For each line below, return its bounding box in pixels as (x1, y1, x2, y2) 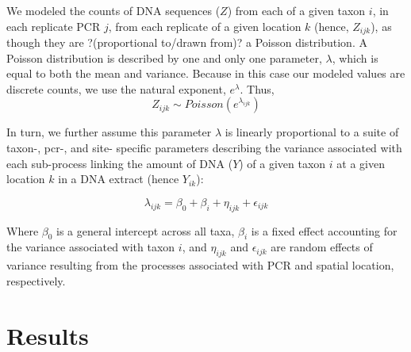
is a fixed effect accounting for (251, 222, 398, 239)
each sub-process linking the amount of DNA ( (6, 155, 233, 171)
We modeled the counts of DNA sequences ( (6, 2, 221, 18)
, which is (332, 49, 378, 66)
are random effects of (271, 239, 373, 255)
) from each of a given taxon (227, 2, 366, 18)
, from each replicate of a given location (108, 17, 302, 34)
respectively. (6, 272, 66, 289)
